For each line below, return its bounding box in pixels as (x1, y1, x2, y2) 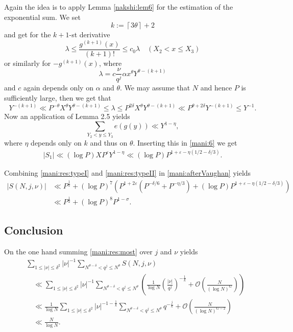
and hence (200, 82, 232, 93)
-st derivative (69, 29, 110, 40)
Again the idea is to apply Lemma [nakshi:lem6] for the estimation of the (4, 2, 233, 12)
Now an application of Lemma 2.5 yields (4, 111, 130, 122)
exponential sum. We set (4, 11, 81, 22)
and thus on (90, 137, 128, 148)
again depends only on (23, 82, 93, 93)
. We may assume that (120, 82, 190, 93)
